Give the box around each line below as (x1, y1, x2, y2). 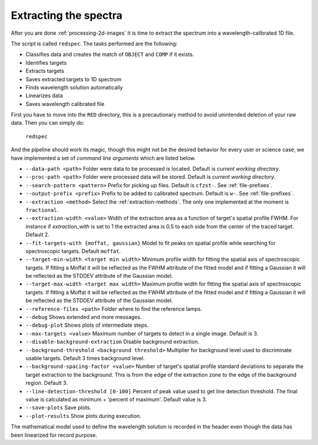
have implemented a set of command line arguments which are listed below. (11, 154, 196, 161)
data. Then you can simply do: (11, 119, 85, 127)
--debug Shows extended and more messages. (25, 314, 142, 321)
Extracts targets (25, 68, 64, 75)
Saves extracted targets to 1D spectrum (25, 75, 122, 82)
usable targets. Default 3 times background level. (25, 355, 145, 361)
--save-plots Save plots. (25, 404, 91, 411)
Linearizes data (25, 92, 63, 99)
